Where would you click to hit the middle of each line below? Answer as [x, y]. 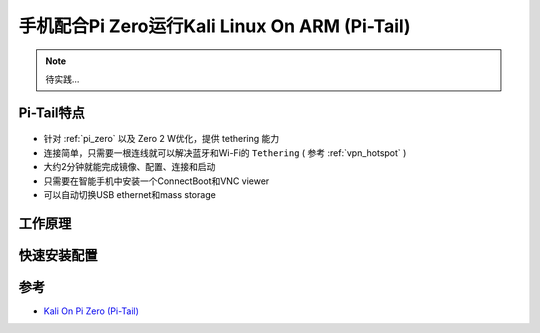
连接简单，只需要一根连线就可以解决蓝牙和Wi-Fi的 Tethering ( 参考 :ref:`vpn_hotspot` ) [225, 152]
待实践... [62, 79]
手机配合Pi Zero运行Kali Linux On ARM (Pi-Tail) [214, 26]
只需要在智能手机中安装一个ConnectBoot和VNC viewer [156, 181]
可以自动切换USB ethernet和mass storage [130, 194]
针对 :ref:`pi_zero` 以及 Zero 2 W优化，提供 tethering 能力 [161, 139]
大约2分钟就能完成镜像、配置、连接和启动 [129, 167]
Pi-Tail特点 [51, 112]
